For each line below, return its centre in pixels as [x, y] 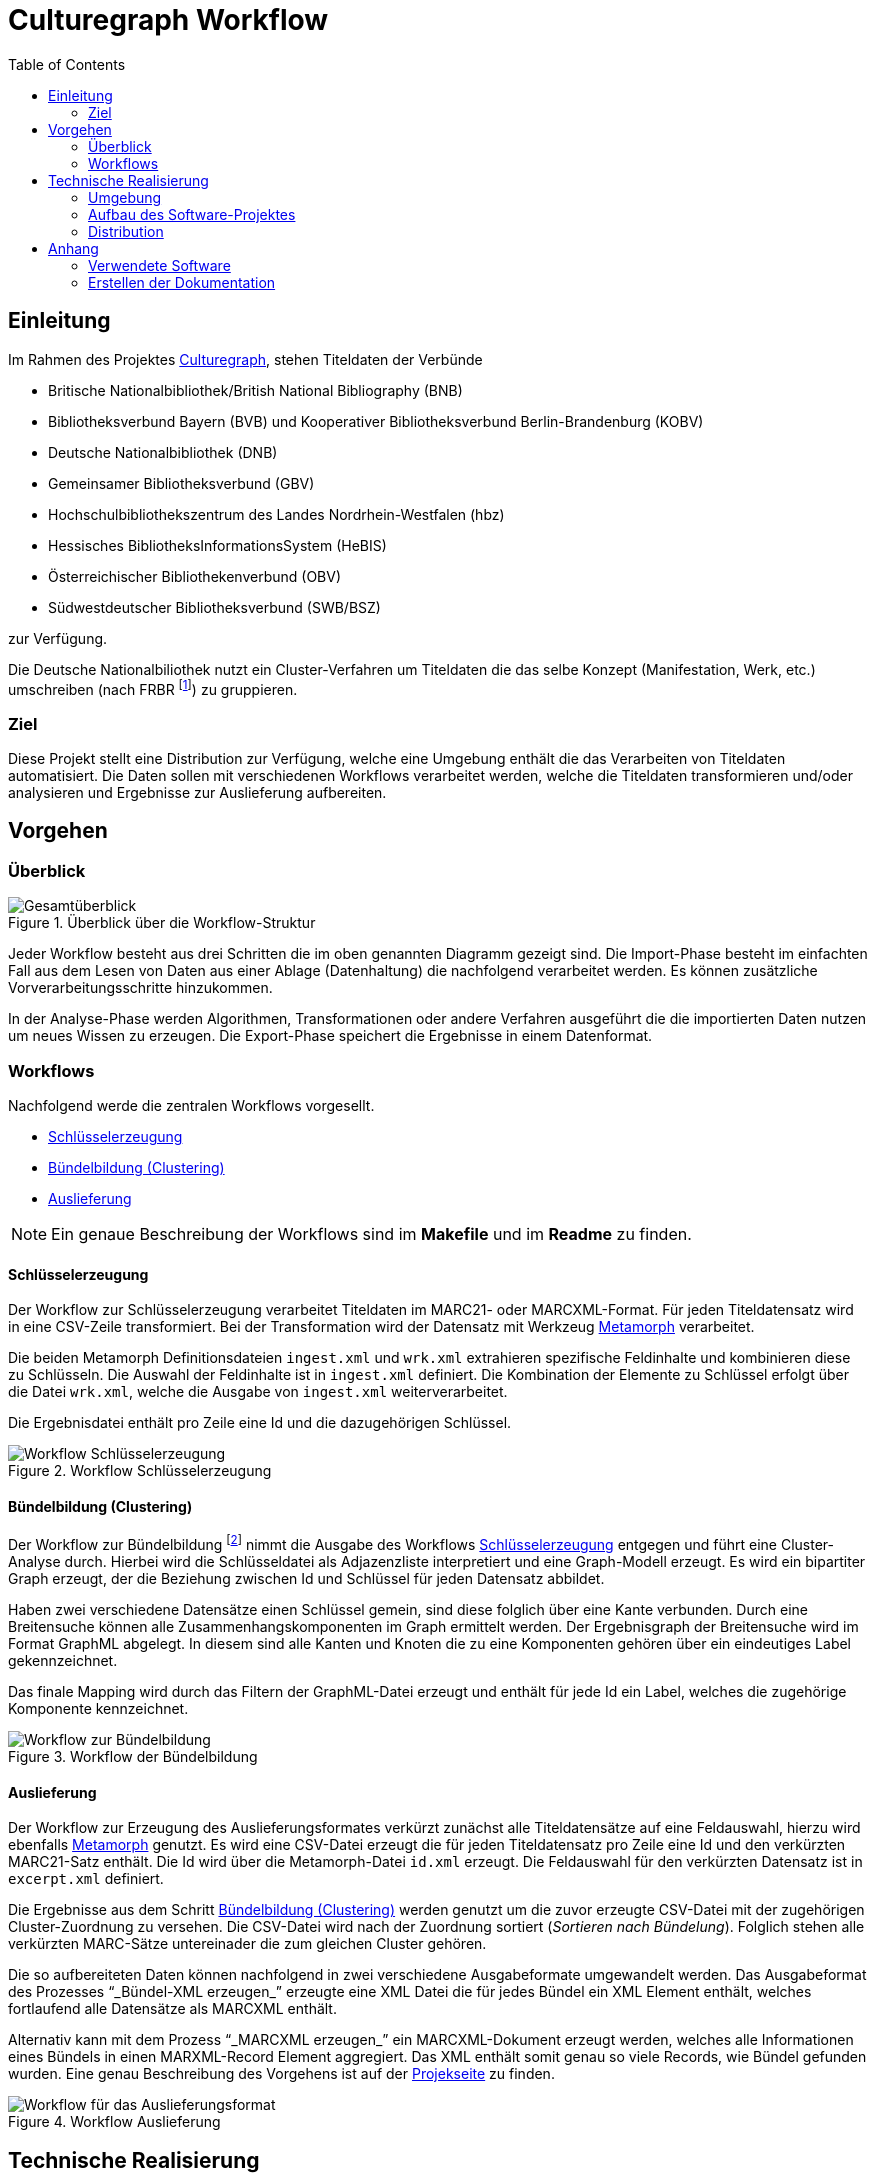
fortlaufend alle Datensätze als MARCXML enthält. [172, 2009]
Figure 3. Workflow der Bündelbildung [133, 1757]
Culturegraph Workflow [168, 20]
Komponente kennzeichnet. [98, 1709]
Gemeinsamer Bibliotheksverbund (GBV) [181, 483]
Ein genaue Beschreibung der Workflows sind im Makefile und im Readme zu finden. [371, 1233]
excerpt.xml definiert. [86, 1879]
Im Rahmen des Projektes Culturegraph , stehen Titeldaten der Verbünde [245, 359]
